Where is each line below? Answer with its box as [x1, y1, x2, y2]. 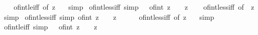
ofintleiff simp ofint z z [4, 21, 97, 32]
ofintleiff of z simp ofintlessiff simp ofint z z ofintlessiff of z [13, 2, 254, 12]
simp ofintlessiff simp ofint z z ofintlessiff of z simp [4, 11, 214, 22]
